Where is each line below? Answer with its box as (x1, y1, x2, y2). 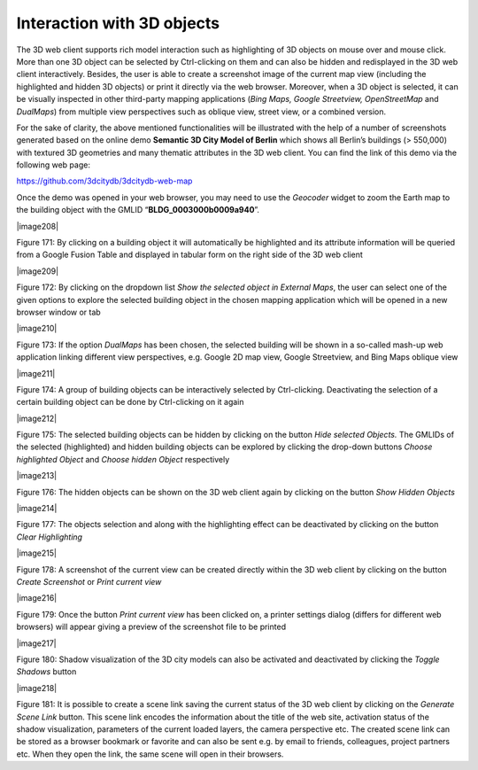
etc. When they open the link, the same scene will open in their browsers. (16, 749, 284, 759)
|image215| (16, 548, 58, 558)
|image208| (16, 221, 59, 231)
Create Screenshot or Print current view (16, 577, 162, 587)
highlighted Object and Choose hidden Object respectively (16, 454, 230, 464)
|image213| (16, 471, 58, 481)
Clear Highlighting (16, 532, 83, 542)
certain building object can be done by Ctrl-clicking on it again (16, 397, 244, 408)
